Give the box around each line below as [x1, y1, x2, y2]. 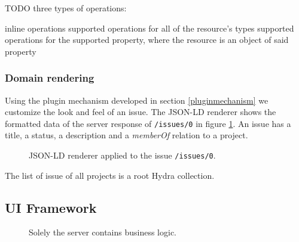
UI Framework [5, 198, 97, 216]
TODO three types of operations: [5, 2, 127, 14]
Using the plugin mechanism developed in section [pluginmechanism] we [5, 94, 269, 106]
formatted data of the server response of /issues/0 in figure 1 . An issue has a [5, 117, 291, 129]
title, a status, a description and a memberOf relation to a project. [5, 129, 248, 141]
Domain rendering [5, 70, 94, 85]
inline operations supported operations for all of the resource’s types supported [5, 21, 294, 34]
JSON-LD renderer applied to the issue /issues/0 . [29, 149, 216, 162]
